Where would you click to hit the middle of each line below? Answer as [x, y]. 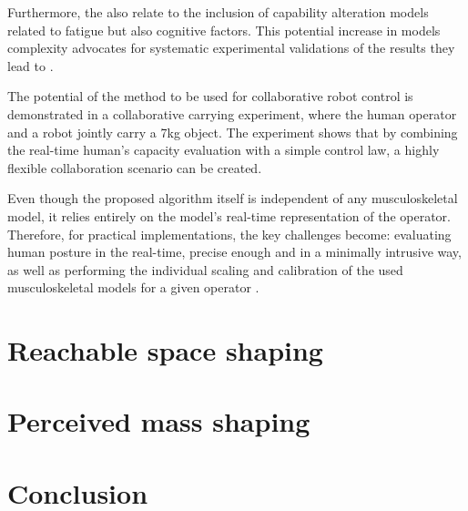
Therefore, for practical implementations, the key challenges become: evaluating [229, 234]
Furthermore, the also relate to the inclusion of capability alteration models [218, 12]
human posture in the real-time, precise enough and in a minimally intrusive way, [234, 252]
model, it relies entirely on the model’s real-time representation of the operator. [229, 215]
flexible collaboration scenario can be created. [135, 167]
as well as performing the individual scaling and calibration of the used [205, 269]
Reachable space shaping [165, 350]
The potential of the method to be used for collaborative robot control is [210, 96]
